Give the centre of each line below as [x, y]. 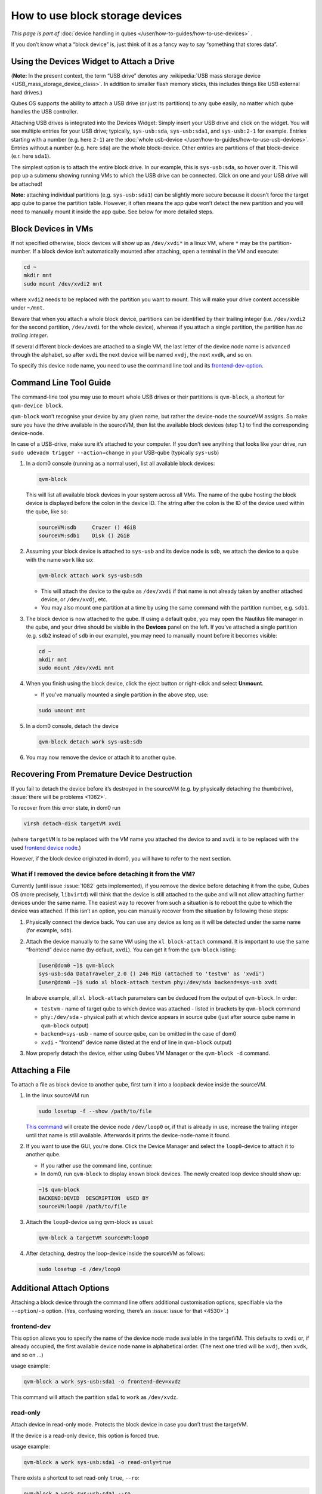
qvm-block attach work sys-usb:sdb [90, 575]
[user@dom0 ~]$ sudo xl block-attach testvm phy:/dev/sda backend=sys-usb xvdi [158, 982]
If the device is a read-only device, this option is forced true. [85, 1435]
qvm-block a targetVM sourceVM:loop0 [94, 1238]
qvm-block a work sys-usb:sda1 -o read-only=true [97, 1462]
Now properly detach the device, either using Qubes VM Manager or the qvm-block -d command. [148, 1053]
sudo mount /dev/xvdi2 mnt [63, 284]
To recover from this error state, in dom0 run [66, 808]
